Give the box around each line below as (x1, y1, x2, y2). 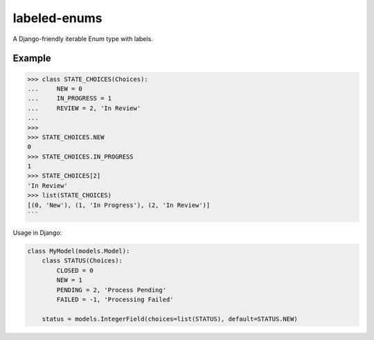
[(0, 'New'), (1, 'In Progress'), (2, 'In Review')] (27, 201, 211, 209)
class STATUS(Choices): (42, 257, 123, 265)
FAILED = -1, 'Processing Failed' (56, 295, 174, 303)
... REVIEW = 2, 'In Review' (27, 104, 141, 112)
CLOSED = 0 (56, 267, 93, 274)
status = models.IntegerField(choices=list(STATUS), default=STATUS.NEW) (42, 315, 298, 323)
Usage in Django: (12, 229, 62, 237)
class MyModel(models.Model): (27, 247, 130, 255)
